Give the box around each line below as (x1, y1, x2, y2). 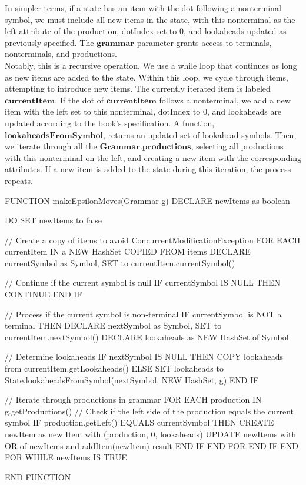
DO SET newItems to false (5, 214, 102, 226)
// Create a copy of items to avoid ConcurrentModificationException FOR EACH (5, 233, 301, 246)
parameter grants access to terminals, (137, 36, 272, 48)
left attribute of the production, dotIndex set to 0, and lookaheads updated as (5, 25, 287, 37)
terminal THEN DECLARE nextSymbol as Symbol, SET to (5, 319, 222, 332)
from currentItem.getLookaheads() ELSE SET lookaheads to (5, 362, 224, 374)
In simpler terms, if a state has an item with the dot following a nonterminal (5, 2, 281, 14)
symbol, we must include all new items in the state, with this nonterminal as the (5, 13, 295, 25)
